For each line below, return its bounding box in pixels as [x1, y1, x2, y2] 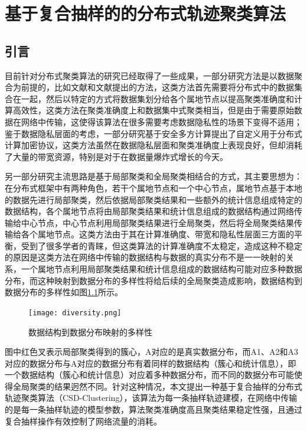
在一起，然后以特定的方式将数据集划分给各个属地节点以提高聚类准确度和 [12, 92, 294, 105]
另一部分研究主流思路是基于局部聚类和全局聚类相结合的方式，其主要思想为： [5, 170, 302, 182]
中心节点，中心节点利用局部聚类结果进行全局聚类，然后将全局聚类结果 [21, 216, 294, 228]
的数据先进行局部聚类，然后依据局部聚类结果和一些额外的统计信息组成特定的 [5, 193, 302, 205]
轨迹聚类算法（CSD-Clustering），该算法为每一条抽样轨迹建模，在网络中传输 [5, 391, 298, 404]
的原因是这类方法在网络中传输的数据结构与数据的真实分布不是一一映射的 [5, 251, 286, 263]
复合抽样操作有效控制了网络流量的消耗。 [5, 414, 162, 427]
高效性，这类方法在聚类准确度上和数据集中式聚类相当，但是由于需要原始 [12, 104, 294, 116]
